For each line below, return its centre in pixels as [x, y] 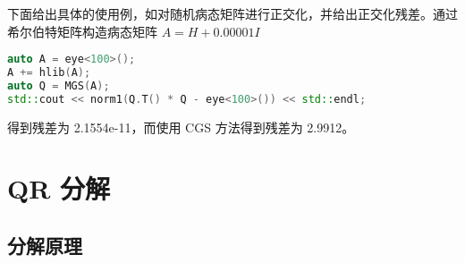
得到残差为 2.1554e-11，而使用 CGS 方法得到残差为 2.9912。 [181, 127]
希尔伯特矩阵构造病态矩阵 [82, 31]
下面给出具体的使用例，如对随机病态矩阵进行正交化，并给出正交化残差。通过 [232, 13]
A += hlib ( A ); [49, 73]
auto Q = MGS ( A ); [59, 85]
